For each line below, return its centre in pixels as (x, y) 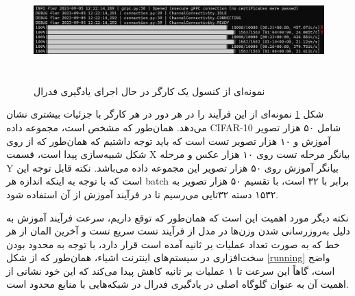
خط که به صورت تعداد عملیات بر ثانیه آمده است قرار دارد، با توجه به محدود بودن (173, 244)
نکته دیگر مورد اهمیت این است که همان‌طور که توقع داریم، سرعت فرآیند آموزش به (177, 217)
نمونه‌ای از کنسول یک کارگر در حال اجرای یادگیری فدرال (149, 91)
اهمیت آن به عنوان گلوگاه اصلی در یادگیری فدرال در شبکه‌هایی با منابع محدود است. (177, 284)
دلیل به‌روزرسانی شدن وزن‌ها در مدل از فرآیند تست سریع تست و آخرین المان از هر (178, 231)
